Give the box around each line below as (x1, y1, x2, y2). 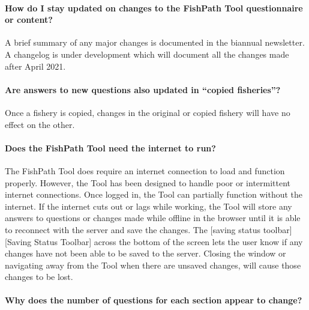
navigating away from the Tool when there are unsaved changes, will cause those (5, 258, 301, 271)
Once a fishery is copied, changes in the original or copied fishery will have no (5, 106, 290, 118)
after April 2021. (5, 59, 66, 72)
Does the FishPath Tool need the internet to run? (5, 141, 216, 154)
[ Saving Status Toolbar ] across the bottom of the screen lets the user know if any (5, 235, 303, 248)
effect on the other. (5, 118, 75, 130)
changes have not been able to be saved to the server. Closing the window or (5, 247, 286, 260)
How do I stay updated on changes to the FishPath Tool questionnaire (5, 1, 303, 14)
